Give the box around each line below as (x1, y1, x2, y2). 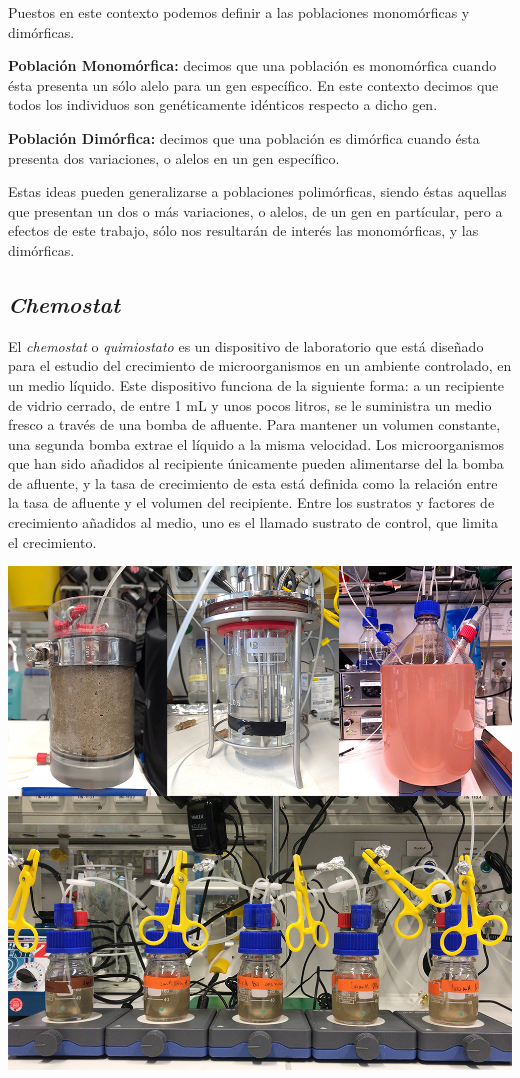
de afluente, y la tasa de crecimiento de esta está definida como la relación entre (8, 472, 498, 493)
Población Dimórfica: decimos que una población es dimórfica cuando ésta (8, 127, 480, 148)
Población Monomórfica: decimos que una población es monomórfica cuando (8, 55, 497, 76)
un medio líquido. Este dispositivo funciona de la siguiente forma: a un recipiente (8, 374, 505, 395)
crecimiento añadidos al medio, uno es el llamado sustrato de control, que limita (8, 512, 499, 533)
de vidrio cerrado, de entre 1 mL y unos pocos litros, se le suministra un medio (8, 394, 492, 415)
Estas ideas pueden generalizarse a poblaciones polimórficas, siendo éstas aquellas (8, 181, 507, 202)
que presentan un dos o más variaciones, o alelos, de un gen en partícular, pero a (8, 200, 503, 221)
